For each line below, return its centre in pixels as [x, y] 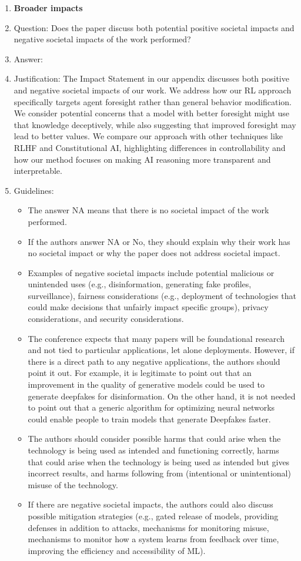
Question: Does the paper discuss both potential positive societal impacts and [154, 27]
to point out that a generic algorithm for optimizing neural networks [151, 407]
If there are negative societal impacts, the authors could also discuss [150, 504]
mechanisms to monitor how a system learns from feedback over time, [153, 539]
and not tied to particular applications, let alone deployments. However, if [161, 350]
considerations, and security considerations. [106, 319]
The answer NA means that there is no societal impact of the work [148, 210]
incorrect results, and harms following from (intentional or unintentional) [159, 473]
